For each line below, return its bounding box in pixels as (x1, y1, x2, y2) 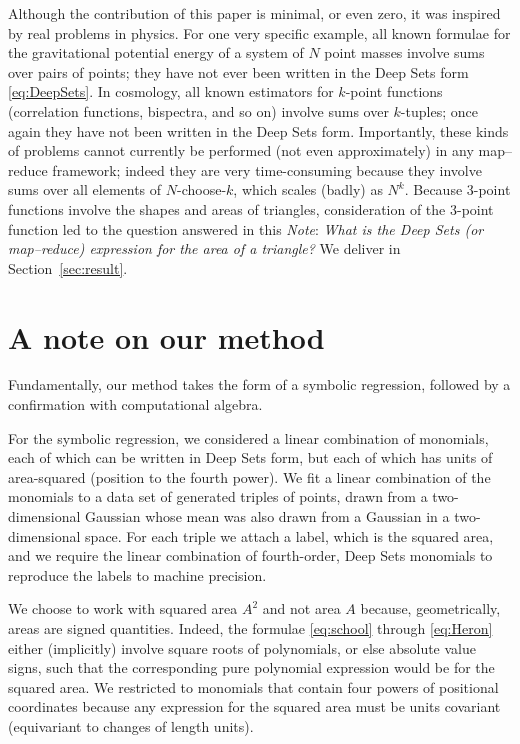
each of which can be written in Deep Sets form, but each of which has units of (8, 447, 493, 468)
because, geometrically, (360, 598, 501, 619)
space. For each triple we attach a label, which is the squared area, (85, 525, 494, 546)
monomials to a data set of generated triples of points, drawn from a (8, 486, 428, 507)
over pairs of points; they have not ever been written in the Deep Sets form (8, 61, 469, 82)
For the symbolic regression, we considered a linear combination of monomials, (8, 427, 489, 448)
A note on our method (8, 316, 325, 357)
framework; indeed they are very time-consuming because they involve (52, 159, 482, 180)
